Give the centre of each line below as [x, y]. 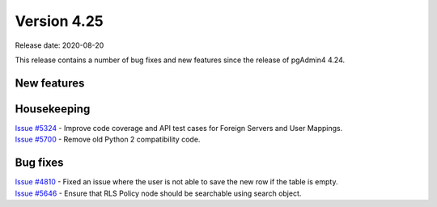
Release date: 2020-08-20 [59, 45]
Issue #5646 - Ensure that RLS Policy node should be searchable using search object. [158, 193]
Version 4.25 [59, 21]
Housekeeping [53, 109]
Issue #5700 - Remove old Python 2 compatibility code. [108, 139]
